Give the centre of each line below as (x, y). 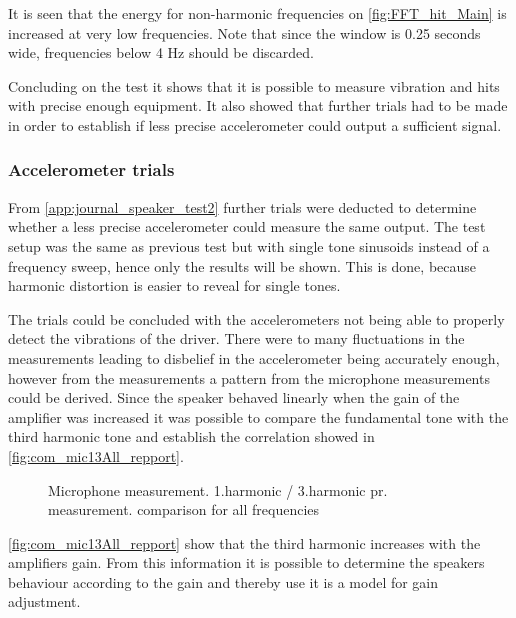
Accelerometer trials (91, 169)
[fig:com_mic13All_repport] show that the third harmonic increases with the (244, 542)
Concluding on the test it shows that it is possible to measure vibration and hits (254, 85)
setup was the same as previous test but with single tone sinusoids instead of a (249, 245)
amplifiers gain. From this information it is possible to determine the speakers (246, 562)
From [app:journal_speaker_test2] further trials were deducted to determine (242, 206)
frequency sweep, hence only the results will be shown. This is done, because (242, 265)
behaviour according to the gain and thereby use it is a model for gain (223, 581)
